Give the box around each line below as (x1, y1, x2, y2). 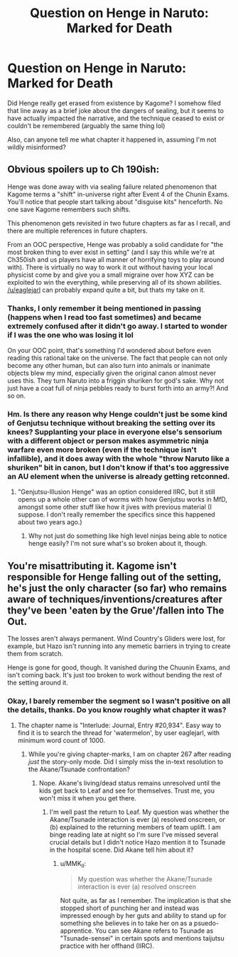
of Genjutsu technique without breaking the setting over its (7, 418, 215, 428)
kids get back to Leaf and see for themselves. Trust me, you (38, 786, 215, 795)
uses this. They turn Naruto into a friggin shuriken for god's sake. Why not (7, 376, 225, 385)
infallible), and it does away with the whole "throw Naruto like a (7, 453, 229, 463)
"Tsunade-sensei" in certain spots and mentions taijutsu (60, 934, 225, 943)
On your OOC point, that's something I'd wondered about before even (7, 347, 212, 355)
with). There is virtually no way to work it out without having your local (7, 263, 213, 271)
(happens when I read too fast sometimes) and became (7, 312, 202, 322)
